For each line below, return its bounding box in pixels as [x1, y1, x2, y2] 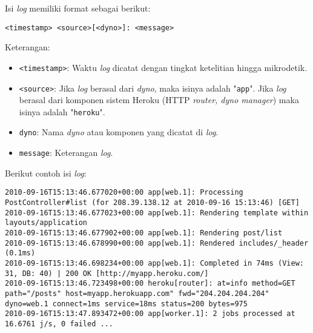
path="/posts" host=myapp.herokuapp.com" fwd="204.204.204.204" [5, 289, 269, 298]
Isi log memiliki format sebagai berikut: [5, 2, 151, 14]
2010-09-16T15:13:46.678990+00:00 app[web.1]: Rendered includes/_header [5, 238, 309, 247]
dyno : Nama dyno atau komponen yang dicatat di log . [19, 126, 219, 138]
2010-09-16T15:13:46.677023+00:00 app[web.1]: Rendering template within [5, 208, 309, 217]
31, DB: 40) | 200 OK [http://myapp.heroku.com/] [5, 269, 209, 278]
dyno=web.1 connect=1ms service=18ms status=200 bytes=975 [5, 299, 248, 308]
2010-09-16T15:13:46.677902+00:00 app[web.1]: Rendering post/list [5, 228, 283, 237]
